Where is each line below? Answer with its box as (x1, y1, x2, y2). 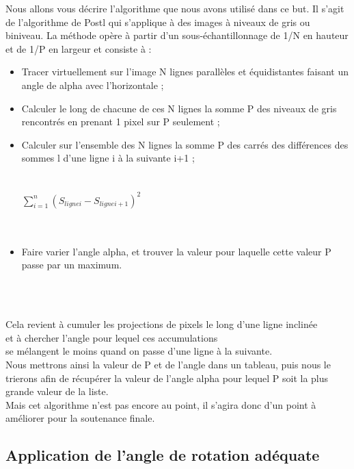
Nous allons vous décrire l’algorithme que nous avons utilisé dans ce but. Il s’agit (5, 1, 344, 15)
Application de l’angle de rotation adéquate (5, 444, 320, 466)
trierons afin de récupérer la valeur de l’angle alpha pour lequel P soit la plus (5, 370, 329, 385)
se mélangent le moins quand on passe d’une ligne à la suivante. (5, 344, 273, 358)
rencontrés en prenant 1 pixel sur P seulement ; (21, 114, 220, 129)
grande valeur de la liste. (5, 384, 109, 398)
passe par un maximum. (21, 257, 122, 272)
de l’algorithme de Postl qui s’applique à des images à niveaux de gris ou (5, 14, 310, 29)
